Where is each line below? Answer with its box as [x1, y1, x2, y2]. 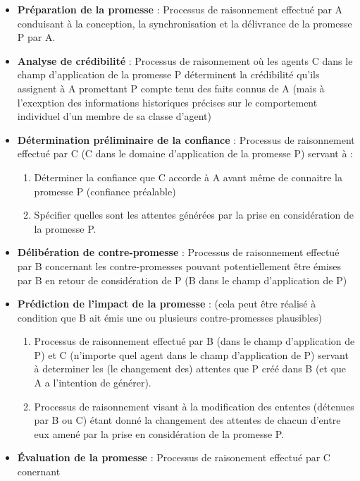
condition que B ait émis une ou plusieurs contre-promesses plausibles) [17, 310, 322, 324]
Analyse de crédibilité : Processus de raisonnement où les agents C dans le [17, 53, 353, 68]
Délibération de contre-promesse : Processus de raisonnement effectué [17, 245, 340, 260]
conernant [17, 464, 61, 479]
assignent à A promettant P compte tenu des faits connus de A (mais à [17, 80, 325, 95]
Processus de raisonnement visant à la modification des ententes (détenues [34, 398, 354, 413]
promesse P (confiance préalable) [34, 183, 176, 198]
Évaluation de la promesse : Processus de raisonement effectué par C [17, 450, 330, 465]
